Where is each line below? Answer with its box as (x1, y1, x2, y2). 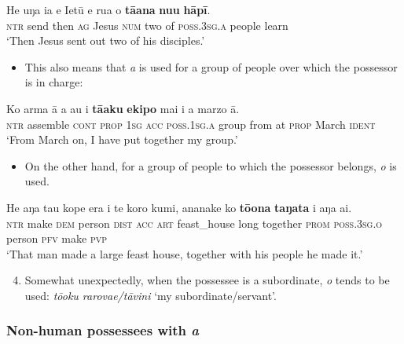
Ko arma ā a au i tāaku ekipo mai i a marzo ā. (6, 100, 240, 116)
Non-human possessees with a (6, 320, 199, 340)
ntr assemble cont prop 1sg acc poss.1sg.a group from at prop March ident (6, 115, 376, 132)
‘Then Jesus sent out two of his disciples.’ (6, 32, 205, 49)
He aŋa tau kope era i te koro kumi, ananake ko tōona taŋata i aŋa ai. (6, 199, 352, 215)
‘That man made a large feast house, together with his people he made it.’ (6, 245, 363, 262)
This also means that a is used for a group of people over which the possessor (24, 58, 398, 75)
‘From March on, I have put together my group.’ (6, 131, 238, 148)
